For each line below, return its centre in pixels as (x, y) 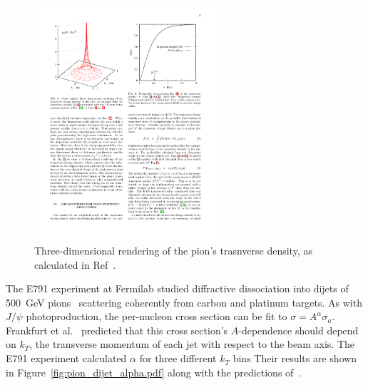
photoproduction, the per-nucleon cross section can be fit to (157, 316)
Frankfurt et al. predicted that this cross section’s (117, 330)
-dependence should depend (298, 330)
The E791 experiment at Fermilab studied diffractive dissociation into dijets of (177, 288)
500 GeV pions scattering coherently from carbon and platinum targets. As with (184, 302)
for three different (178, 358)
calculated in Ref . (75, 264)
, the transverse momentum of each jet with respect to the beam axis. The (192, 344)
